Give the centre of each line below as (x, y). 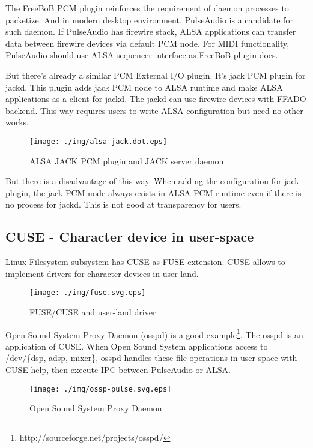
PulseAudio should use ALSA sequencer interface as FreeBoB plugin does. (142, 55)
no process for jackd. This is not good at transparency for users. (123, 204)
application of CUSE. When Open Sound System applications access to (137, 346)
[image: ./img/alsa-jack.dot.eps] (99, 141)
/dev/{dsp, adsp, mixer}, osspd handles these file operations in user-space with (151, 358)
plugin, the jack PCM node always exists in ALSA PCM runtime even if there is (153, 192)
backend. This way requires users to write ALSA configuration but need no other (154, 110)
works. (17, 122)
